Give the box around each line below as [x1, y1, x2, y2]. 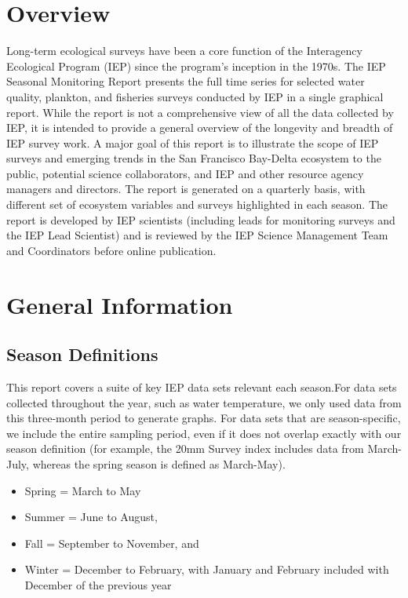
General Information [6, 288, 233, 320]
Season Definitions [6, 342, 158, 366]
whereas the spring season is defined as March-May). [32, 455, 286, 472]
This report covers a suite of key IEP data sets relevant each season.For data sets [6, 379, 397, 396]
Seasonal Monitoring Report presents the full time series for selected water [6, 73, 365, 89]
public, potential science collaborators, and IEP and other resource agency [6, 165, 364, 181]
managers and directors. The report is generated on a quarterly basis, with [6, 180, 366, 197]
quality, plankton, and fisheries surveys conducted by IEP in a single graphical [6, 88, 384, 104]
